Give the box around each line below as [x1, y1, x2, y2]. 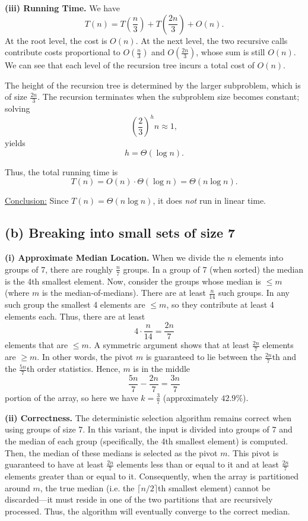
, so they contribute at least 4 [166, 298, 274, 311]
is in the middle [133, 362, 190, 375]
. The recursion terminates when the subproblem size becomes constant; [37, 90, 300, 103]
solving [5, 102, 30, 115]
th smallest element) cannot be [158, 481, 271, 494]
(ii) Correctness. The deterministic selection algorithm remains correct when [5, 411, 292, 424]
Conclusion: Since [5, 194, 69, 207]
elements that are [5, 339, 68, 351]
